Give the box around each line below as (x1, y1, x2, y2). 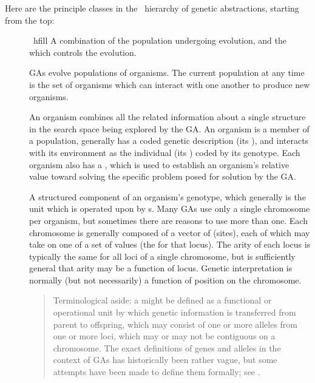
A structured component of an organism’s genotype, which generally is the (29, 190, 306, 203)
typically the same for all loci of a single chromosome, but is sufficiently (29, 249, 296, 262)
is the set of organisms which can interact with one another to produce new (29, 78, 310, 90)
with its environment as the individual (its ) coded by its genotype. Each (29, 146, 300, 158)
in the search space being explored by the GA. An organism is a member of (29, 122, 310, 135)
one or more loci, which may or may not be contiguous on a (53, 330, 276, 342)
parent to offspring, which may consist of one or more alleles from (53, 317, 297, 330)
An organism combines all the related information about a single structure (29, 110, 306, 123)
